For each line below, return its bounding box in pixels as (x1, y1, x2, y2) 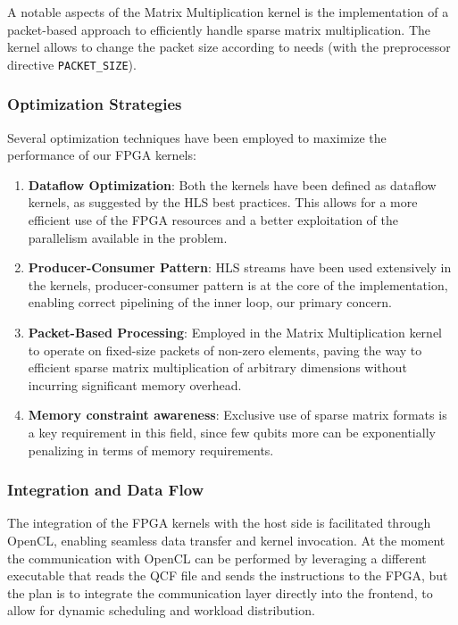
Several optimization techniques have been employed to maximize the (7, 128, 387, 146)
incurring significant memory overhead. (28, 375, 242, 394)
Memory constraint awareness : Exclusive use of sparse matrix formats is (28, 405, 447, 424)
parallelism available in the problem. (28, 228, 228, 246)
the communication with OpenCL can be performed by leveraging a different (7, 548, 427, 567)
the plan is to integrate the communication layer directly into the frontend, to (7, 583, 433, 602)
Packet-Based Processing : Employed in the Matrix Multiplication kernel (28, 323, 442, 341)
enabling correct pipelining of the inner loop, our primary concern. (28, 293, 392, 312)
